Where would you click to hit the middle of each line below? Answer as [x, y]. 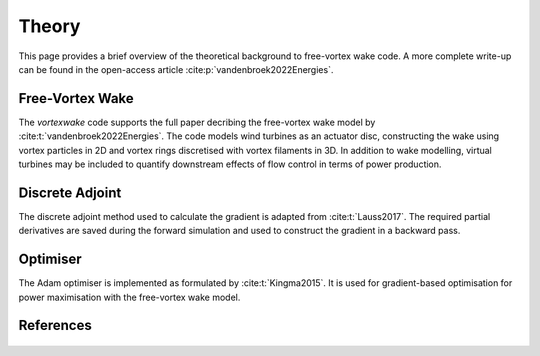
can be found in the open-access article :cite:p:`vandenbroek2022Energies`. [176, 69]
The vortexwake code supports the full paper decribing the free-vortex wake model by [197, 122]
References [55, 325]
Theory [49, 26]
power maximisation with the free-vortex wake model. [129, 297]
